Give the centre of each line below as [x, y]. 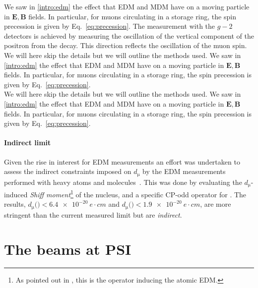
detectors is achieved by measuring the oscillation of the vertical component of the [129, 35]
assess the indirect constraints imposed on [68, 171]
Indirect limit [28, 143]
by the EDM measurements [184, 171]
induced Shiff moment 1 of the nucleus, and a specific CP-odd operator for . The [125, 194]
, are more [216, 204]
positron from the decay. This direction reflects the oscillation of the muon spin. [126, 45]
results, [15, 204]
